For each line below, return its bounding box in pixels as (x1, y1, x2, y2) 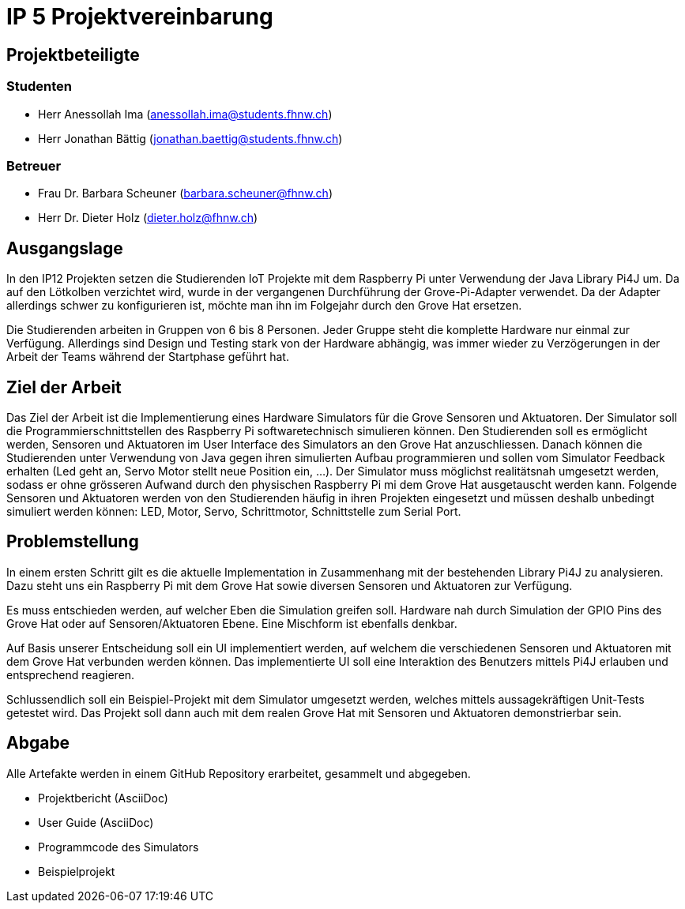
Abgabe (6, 733, 70, 753)
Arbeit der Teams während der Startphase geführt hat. (6, 350, 289, 364)
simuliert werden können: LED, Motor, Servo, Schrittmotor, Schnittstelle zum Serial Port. (6, 504, 461, 518)
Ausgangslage (6, 238, 123, 258)
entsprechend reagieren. (6, 667, 135, 682)
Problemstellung (6, 532, 139, 552)
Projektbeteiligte (6, 44, 140, 65)
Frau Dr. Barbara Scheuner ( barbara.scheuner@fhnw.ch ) (38, 186, 333, 201)
